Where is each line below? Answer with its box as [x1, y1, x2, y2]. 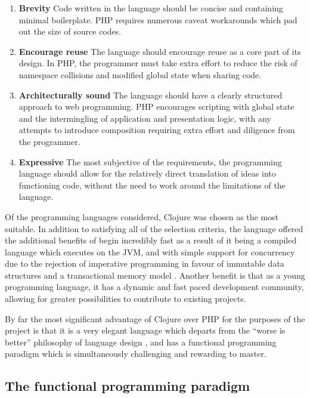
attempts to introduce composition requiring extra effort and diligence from [18, 124, 295, 136]
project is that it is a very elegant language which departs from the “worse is [5, 324, 286, 337]
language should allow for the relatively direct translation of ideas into [18, 167, 276, 180]
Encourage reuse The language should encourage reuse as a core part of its [18, 45, 301, 57]
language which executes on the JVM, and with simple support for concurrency [5, 245, 295, 258]
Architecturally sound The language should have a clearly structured [18, 88, 283, 101]
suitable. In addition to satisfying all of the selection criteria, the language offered [5, 222, 303, 235]
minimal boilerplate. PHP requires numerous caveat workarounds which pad [18, 13, 297, 26]
